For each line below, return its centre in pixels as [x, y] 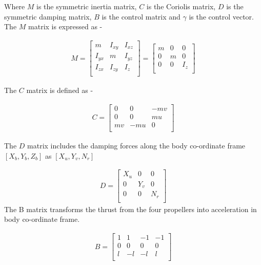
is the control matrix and [141, 16]
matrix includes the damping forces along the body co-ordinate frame [136, 146]
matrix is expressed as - [65, 26]
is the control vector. [221, 16]
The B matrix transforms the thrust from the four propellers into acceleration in [130, 209]
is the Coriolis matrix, [181, 6]
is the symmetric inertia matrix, [87, 6]
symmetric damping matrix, [48, 16]
